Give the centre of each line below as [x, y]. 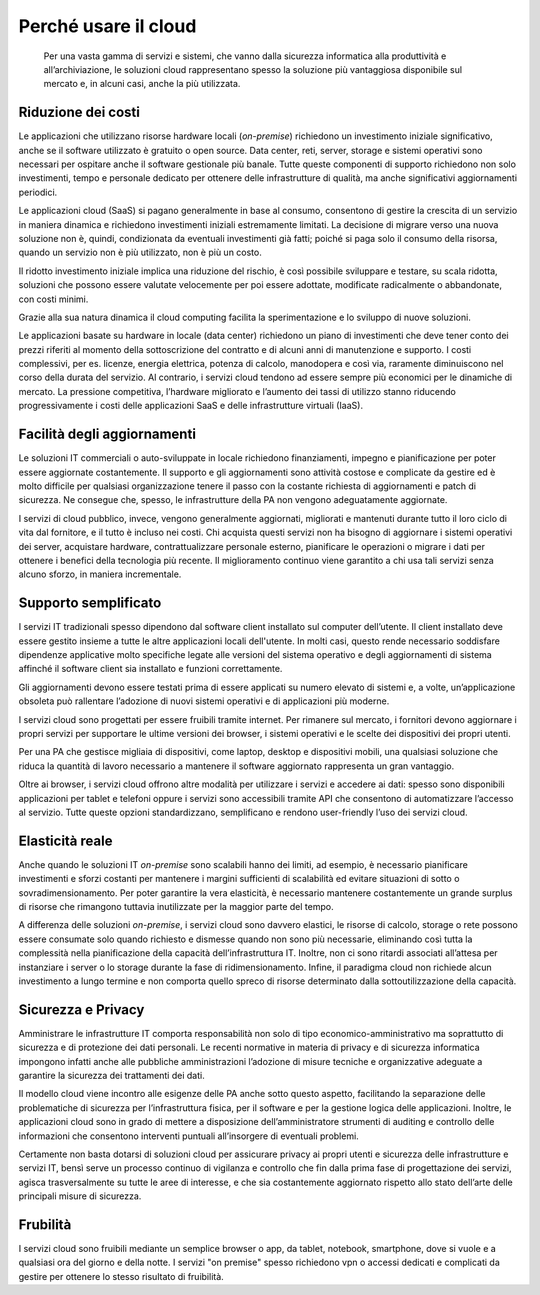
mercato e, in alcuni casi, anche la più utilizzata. [142, 84]
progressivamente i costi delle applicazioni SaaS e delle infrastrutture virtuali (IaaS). [191, 406]
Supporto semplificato [90, 603]
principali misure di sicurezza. [80, 1196]
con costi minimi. [53, 299]
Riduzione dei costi [79, 112]
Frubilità [45, 1224]
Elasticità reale [65, 840]
